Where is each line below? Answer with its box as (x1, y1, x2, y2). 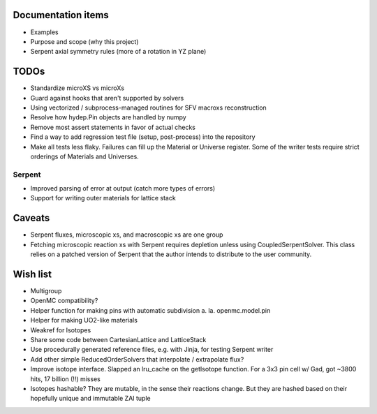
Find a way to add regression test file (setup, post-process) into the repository (30, 133, 256, 141)
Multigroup (30, 287, 62, 295)
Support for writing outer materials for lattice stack (30, 194, 176, 202)
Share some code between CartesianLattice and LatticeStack (30, 336, 207, 344)
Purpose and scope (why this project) (30, 37, 139, 45)
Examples (30, 28, 59, 36)
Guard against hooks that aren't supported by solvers (30, 94, 184, 102)
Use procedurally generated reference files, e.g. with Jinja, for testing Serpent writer (30, 346, 274, 354)
